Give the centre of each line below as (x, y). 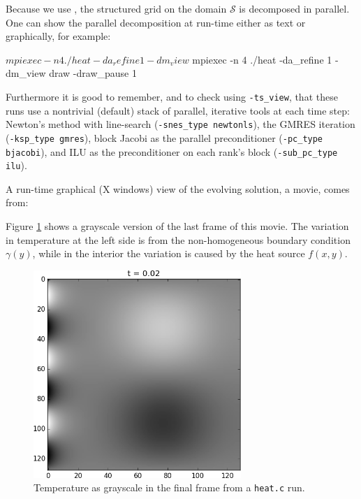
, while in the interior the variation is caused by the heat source (169, 253)
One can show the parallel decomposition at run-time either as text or (156, 22)
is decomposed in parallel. (294, 8)
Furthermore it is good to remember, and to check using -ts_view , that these (172, 96)
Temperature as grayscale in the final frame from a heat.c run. (169, 487)
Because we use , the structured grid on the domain (116, 8)
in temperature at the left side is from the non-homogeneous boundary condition (178, 239)
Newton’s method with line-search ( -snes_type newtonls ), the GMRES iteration (180, 124)
